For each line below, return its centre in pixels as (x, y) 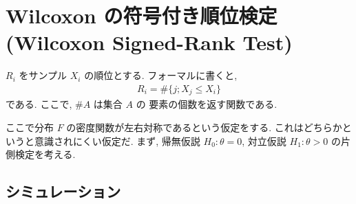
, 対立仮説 (264, 140)
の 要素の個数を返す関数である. (207, 104)
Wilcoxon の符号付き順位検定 (142, 15)
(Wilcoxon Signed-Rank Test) (149, 42)
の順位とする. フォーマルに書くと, (161, 75)
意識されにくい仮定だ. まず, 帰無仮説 (117, 140)
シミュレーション (63, 191)
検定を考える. (45, 154)
